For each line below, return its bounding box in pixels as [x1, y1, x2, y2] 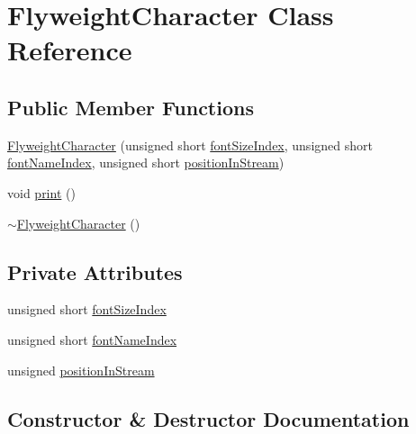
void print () [7, 183, 76, 202]
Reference [7, 32, 132, 68]
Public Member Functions [7, 93, 254, 121]
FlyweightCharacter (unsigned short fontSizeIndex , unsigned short [7, 135, 373, 154]
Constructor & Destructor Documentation [7, 404, 410, 432]
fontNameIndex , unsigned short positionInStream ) [7, 153, 285, 172]
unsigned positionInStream [7, 360, 155, 379]
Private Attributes [7, 258, 183, 285]
